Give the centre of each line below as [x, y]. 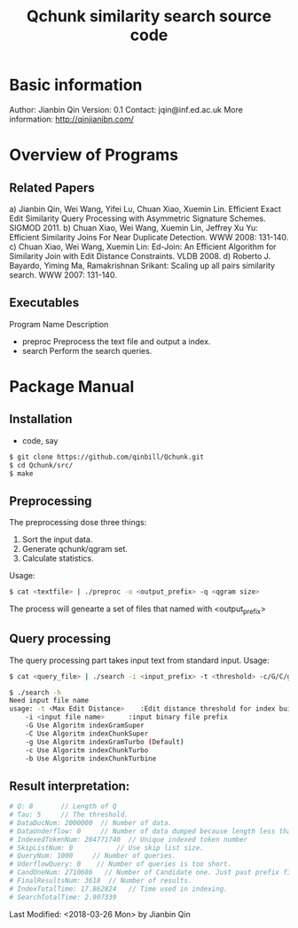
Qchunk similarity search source [149, 16]
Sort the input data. [57, 539]
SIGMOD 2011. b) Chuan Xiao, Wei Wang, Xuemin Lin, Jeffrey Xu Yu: [134, 227]
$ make [21, 473]
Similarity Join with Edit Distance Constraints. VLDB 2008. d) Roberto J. [140, 256]
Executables [44, 303]
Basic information [76, 85]
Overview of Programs [94, 155]
